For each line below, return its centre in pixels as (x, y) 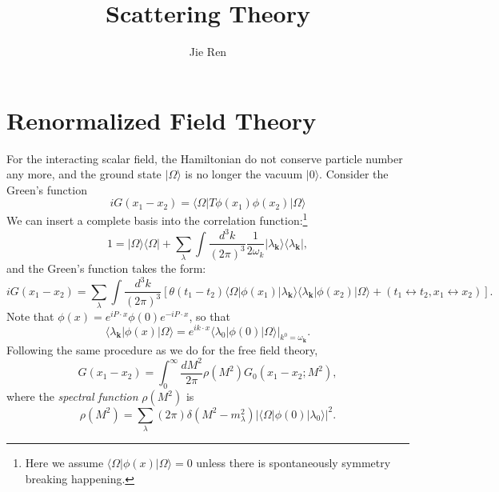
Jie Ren (208, 52)
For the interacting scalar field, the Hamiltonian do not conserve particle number (205, 158)
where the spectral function (72, 396)
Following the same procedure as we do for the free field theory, (162, 349)
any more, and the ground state (84, 174)
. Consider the (354, 174)
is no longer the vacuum (244, 174)
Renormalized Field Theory (162, 120)
